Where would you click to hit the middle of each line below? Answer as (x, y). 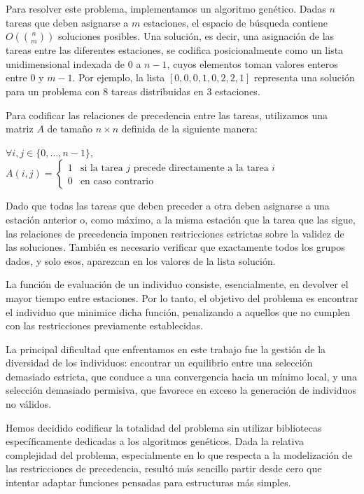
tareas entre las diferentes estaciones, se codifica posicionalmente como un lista (175, 50)
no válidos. (29, 404)
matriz (20, 129)
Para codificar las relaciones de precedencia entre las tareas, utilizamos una (167, 115)
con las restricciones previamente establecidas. (105, 325)
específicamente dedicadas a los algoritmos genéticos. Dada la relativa (155, 441)
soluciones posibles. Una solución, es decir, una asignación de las (196, 36)
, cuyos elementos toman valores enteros (252, 63)
